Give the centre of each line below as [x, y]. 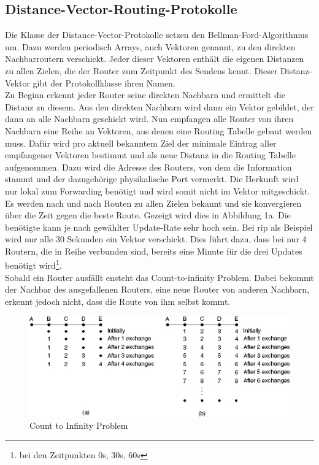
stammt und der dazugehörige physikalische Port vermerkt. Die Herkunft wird [152, 179]
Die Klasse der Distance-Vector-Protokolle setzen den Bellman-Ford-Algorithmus [157, 35]
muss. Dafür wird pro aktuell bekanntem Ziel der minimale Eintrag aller [141, 143]
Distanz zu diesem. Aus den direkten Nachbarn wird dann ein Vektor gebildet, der [159, 106]
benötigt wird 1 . [33, 264]
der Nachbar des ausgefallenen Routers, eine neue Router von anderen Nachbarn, [157, 289]
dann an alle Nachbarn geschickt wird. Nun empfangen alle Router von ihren [149, 119]
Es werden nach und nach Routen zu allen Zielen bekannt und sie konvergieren [153, 203]
